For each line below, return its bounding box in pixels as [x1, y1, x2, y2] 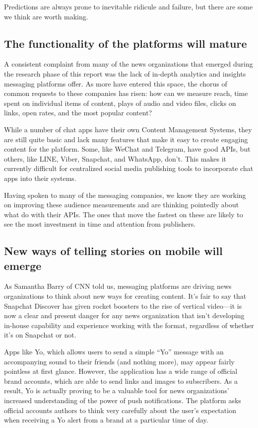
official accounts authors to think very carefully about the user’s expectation [4, 405, 236, 415]
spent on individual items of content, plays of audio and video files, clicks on [4, 97, 236, 108]
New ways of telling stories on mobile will [4, 243, 223, 258]
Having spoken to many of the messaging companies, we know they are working [4, 189, 246, 200]
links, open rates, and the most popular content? [4, 107, 152, 118]
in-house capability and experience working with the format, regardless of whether [4, 320, 254, 330]
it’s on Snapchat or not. [4, 330, 76, 340]
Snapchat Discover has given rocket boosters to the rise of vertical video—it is [4, 300, 242, 311]
